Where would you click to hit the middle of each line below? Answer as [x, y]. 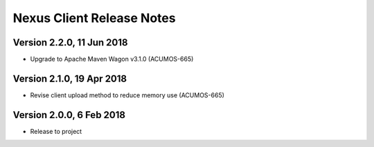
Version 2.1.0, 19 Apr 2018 [70, 78]
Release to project [56, 131]
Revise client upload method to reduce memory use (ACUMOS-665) [127, 95]
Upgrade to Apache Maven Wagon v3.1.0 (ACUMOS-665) [112, 59]
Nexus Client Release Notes [94, 18]
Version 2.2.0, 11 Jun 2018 [70, 42]
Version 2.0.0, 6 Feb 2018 [69, 115]
